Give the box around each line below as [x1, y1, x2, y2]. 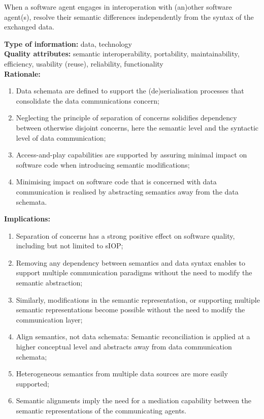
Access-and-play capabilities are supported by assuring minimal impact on [16, 149, 247, 160]
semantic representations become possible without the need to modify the [16, 304, 245, 315]
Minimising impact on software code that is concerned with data [16, 176, 217, 187]
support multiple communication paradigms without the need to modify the [16, 267, 252, 278]
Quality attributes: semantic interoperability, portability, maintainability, [4, 48, 240, 59]
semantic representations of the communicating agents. [16, 405, 186, 415]
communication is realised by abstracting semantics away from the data [16, 186, 239, 197]
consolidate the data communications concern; [16, 95, 159, 106]
